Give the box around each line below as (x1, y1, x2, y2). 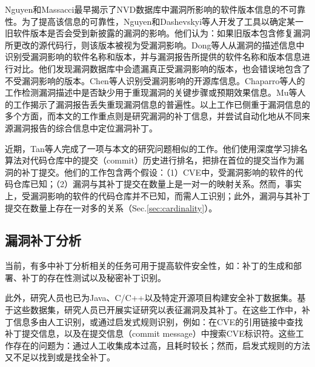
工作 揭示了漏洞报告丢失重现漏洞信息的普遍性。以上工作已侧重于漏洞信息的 (13, 98, 310, 110)
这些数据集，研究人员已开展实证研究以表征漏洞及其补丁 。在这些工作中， (13, 303, 302, 316)
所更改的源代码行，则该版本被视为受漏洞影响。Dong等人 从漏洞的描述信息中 (5, 38, 305, 51)
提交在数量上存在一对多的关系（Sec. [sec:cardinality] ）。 (5, 201, 217, 214)
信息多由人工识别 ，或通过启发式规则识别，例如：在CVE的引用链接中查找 (13, 315, 303, 328)
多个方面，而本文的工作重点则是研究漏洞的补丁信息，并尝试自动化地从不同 (5, 110, 302, 122)
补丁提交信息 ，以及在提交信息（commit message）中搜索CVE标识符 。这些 (5, 327, 296, 340)
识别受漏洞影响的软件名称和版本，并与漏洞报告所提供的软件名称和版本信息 (5, 50, 302, 63)
